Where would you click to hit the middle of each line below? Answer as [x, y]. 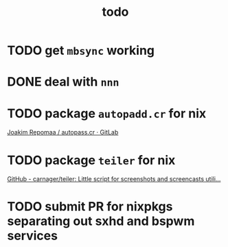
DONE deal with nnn [63, 82]
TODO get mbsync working [81, 50]
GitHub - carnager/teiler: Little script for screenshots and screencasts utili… [114, 179]
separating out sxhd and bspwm [101, 221]
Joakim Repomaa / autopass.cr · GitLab [63, 132]
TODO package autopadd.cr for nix [107, 113]
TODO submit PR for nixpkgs [90, 207]
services [33, 236]
